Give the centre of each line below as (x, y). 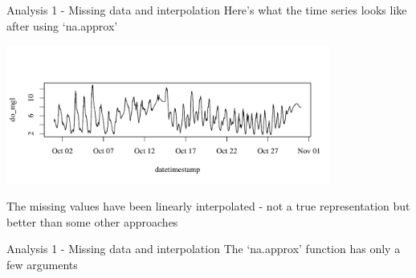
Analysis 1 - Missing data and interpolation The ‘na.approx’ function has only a (204, 249)
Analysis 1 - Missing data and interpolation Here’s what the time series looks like (207, 10)
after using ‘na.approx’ (62, 25)
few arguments (42, 265)
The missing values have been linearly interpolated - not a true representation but (208, 206)
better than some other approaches (92, 221)
